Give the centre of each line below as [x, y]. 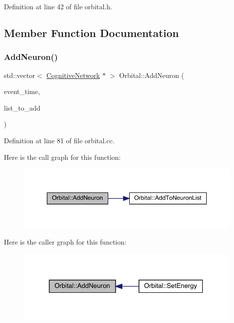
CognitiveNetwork [73, 75]
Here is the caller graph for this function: [65, 242]
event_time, [22, 91]
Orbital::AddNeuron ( [152, 75]
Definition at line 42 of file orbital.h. [58, 6]
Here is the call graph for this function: [62, 157]
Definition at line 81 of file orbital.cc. [59, 140]
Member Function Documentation [92, 32]
